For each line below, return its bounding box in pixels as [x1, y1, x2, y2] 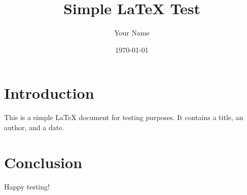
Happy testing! [4, 181, 50, 191]
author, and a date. [4, 122, 64, 132]
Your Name [114, 27, 150, 38]
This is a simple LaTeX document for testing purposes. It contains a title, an [4, 112, 243, 123]
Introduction [4, 83, 94, 103]
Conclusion [4, 151, 83, 172]
